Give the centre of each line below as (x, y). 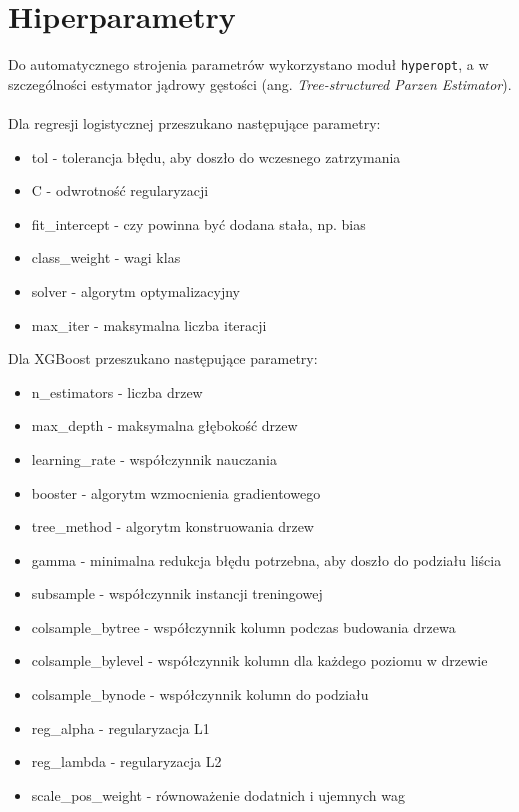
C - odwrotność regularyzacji (120, 190)
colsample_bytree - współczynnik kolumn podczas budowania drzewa (243, 626)
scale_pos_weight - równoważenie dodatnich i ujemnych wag (218, 794)
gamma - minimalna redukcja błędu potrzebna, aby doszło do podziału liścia (266, 559)
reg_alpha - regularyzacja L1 (120, 727)
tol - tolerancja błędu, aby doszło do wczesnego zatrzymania (216, 156)
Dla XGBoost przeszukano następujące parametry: (163, 358)
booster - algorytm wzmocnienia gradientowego (176, 492)
